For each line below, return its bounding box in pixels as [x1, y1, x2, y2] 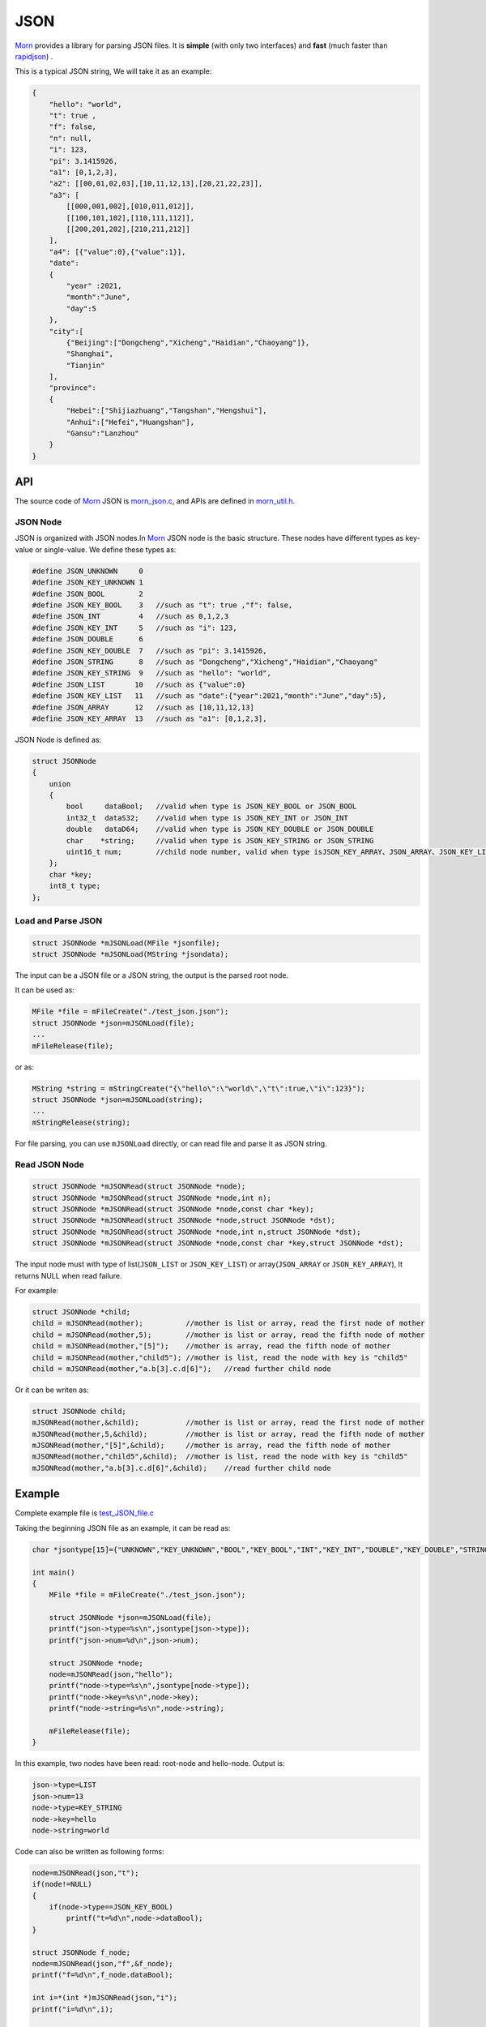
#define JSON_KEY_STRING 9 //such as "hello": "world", [32, 669, 271, 678]
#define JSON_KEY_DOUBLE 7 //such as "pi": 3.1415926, [32, 645, 267, 655]
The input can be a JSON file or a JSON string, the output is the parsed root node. [15, 971, 289, 980]
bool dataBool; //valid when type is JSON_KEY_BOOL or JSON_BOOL [66, 802, 357, 811]
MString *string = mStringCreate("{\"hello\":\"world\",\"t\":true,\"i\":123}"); [32, 1083, 366, 1093]
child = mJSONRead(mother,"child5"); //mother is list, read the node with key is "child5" [32, 1352, 408, 1362]
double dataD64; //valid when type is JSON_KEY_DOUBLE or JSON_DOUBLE [66, 825, 374, 834]
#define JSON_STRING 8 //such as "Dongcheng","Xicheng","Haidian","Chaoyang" [32, 657, 378, 666]
